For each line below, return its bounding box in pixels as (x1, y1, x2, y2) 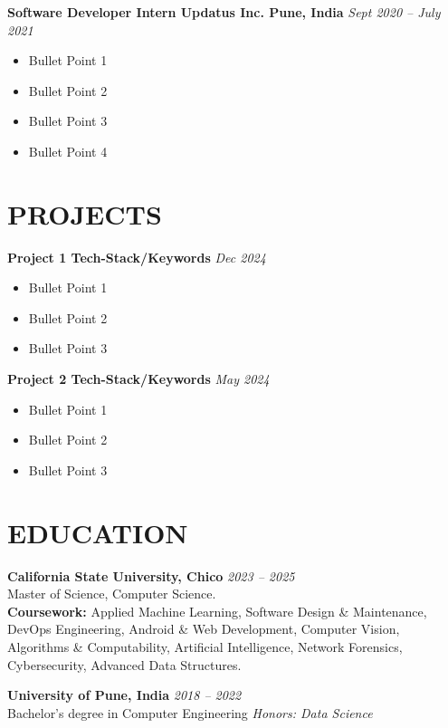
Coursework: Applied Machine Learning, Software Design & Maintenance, (7, 601, 427, 620)
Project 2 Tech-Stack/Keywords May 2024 (7, 369, 270, 388)
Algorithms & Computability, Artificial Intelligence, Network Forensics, (7, 637, 403, 656)
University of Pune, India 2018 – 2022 (7, 685, 242, 704)
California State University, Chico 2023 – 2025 (7, 566, 295, 585)
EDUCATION (7, 513, 188, 551)
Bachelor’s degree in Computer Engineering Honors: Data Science (7, 703, 373, 722)
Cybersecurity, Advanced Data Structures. (7, 655, 242, 674)
